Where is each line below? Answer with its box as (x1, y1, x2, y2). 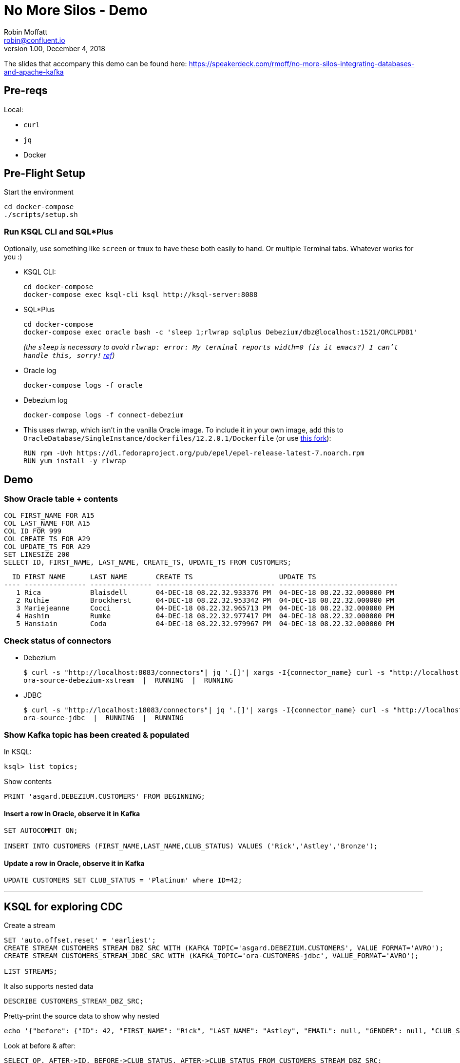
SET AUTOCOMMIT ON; (4, 827, 78, 835)
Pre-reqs (4, 84, 48, 97)
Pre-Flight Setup (4, 167, 85, 180)
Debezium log (23, 396, 68, 405)
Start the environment (4, 188, 74, 197)
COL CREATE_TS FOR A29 (4, 535, 91, 543)
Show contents (4, 777, 52, 786)
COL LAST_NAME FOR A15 (4, 519, 91, 528)
